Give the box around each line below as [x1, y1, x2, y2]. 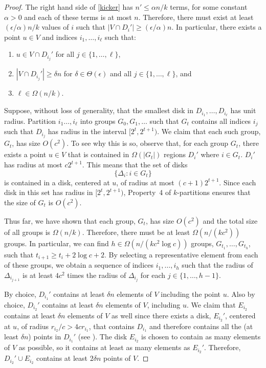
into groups [80, 115, 116, 126]
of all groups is [4, 226, 51, 237]
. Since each [219, 177, 256, 187]
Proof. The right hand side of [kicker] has [4, 2, 133, 12]
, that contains [88, 320, 135, 331]
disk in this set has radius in [4, 187, 93, 198]
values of [41, 21, 69, 32]
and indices [42, 31, 78, 42]
